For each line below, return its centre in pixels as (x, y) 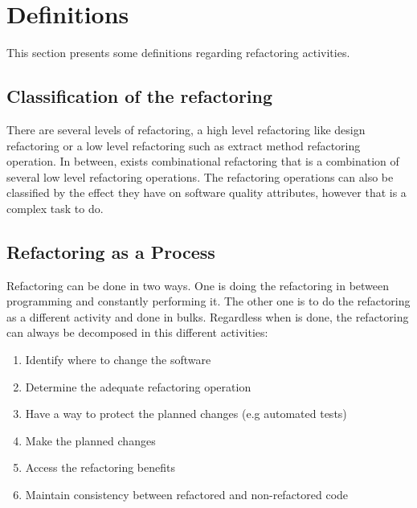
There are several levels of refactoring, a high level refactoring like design (186, 129)
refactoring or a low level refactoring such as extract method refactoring (184, 145)
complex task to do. (55, 208)
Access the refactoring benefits (100, 467)
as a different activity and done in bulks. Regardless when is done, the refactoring (208, 316)
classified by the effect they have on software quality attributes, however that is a (206, 193)
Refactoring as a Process (111, 251)
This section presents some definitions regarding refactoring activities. (178, 53)
